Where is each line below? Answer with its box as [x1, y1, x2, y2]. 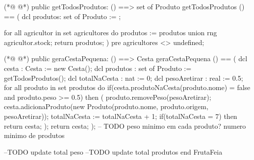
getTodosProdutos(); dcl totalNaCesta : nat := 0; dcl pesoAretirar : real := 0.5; [4, 72, 243, 83]
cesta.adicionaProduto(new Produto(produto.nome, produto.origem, [4, 101, 208, 112]
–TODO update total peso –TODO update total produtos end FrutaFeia [4, 146, 223, 157]
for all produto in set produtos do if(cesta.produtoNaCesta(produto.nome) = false [4, 82, 251, 92]
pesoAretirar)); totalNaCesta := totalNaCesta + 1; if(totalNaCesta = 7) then [4, 111, 237, 121]
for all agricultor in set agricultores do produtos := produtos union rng [4, 27, 217, 38]
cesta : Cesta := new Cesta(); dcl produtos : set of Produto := [4, 63, 192, 73]
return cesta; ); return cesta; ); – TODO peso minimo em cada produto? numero [4, 120, 246, 131]
